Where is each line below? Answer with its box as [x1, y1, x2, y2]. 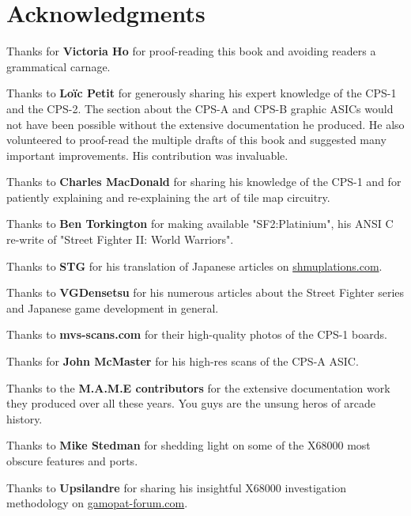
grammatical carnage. [6, 58, 111, 74]
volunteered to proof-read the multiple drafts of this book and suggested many [6, 131, 386, 148]
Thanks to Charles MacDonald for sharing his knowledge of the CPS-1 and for [6, 173, 402, 190]
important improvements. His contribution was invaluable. [6, 146, 288, 163]
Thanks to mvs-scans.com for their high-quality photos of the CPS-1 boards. [6, 326, 387, 343]
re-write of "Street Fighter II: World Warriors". [6, 231, 234, 248]
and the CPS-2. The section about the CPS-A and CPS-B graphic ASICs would [6, 100, 394, 116]
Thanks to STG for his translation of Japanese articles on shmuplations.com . [6, 257, 383, 274]
